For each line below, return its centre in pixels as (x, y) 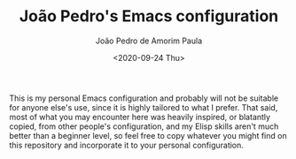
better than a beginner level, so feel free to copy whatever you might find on (148, 135)
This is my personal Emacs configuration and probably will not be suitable (144, 98)
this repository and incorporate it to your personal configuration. (126, 145)
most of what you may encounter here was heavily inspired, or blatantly (140, 117)
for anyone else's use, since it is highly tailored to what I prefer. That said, (144, 107)
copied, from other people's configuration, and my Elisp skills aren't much (144, 126)
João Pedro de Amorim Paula (148, 41)
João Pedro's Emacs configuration (149, 16)
